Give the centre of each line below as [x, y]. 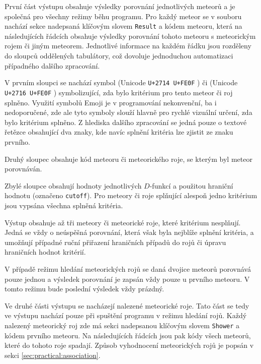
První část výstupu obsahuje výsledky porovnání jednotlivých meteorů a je [120, 6]
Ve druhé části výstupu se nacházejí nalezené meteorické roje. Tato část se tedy [127, 305]
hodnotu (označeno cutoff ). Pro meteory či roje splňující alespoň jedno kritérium [131, 195]
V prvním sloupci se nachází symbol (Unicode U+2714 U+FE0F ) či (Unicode [121, 82]
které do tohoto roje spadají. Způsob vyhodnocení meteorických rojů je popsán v [129, 345]
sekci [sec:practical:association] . [53, 355]
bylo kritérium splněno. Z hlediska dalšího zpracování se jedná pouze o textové [126, 122]
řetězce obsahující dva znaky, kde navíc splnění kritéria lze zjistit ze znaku [119, 132]
